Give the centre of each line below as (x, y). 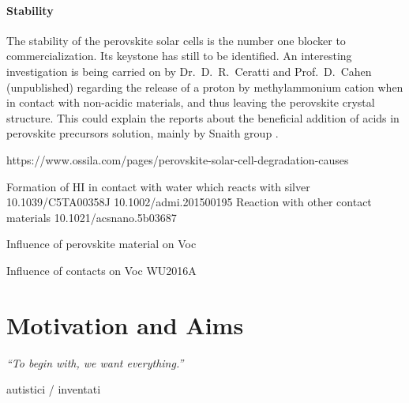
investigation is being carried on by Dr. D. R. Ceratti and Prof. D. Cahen (189, 71)
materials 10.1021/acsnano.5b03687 (92, 217)
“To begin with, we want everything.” (95, 362)
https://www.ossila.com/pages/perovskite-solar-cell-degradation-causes (178, 159)
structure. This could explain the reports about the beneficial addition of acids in (203, 117)
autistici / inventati (54, 389)
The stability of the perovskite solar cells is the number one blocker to (176, 40)
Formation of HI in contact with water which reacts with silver (158, 186)
